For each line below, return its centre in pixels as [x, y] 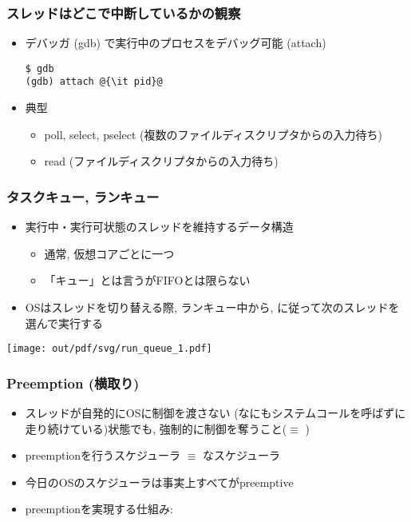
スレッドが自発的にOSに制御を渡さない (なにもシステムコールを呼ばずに [215, 412]
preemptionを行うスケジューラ [103, 455]
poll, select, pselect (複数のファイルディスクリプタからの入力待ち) [213, 134]
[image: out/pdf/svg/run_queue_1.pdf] [109, 349]
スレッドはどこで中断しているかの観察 [124, 12]
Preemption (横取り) [73, 383]
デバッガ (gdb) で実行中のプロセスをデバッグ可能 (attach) [176, 43]
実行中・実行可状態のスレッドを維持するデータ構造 [159, 227]
